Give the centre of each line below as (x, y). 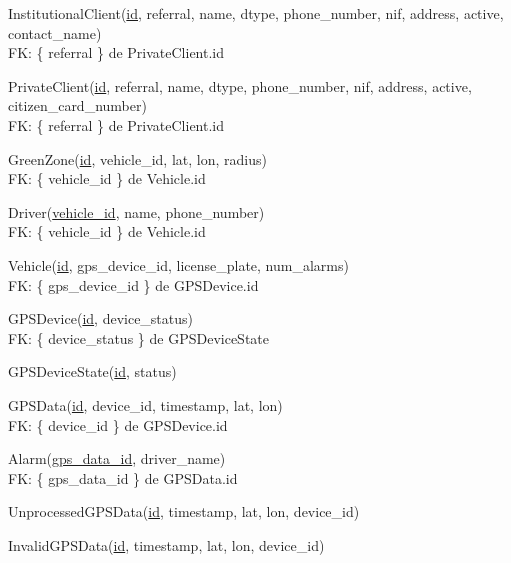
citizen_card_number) (77, 105)
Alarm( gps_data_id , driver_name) (117, 458)
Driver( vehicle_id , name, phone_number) (136, 211)
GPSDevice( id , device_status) (101, 318)
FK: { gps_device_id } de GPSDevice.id (133, 284)
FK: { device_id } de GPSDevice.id (118, 424)
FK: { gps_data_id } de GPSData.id (123, 477)
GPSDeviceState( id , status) (92, 371)
